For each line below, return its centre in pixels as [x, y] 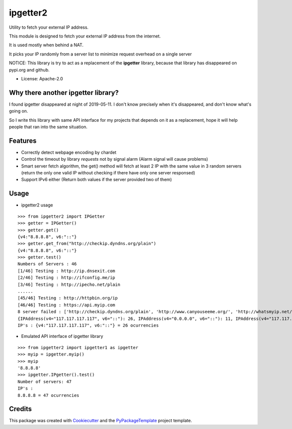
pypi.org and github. [29, 70]
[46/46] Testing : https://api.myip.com [66, 305]
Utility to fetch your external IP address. [49, 27]
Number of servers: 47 [45, 382]
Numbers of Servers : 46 [47, 264]
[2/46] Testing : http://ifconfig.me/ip [66, 278]
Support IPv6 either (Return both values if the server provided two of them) [97, 180]
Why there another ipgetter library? [64, 93]
